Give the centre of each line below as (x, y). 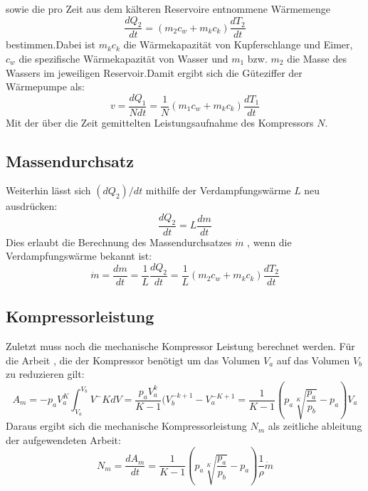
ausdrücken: (32, 206)
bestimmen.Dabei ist (51, 44)
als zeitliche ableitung (315, 426)
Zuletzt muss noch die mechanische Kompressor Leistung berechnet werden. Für (180, 346)
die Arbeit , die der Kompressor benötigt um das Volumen (133, 360)
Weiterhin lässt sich (48, 190)
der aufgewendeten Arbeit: (63, 439)
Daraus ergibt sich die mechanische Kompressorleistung (126, 426)
